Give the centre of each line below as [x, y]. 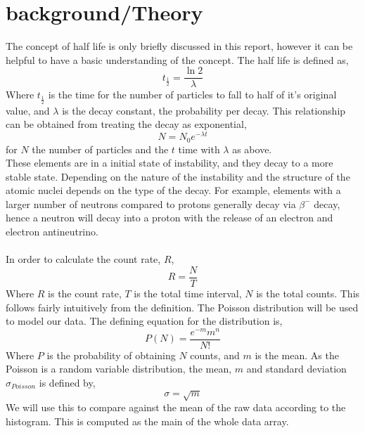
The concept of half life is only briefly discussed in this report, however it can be [179, 46]
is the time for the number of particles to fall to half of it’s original [192, 95]
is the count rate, [85, 293]
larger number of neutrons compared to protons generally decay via [151, 203]
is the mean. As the [297, 355]
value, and [28, 110]
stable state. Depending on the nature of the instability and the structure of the [178, 176]
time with [199, 149]
